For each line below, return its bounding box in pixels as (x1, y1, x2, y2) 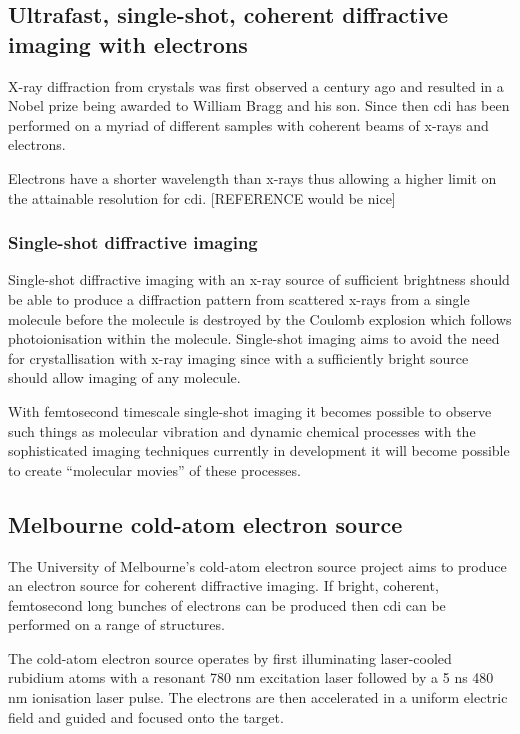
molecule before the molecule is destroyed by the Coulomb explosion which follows (8, 308, 512, 329)
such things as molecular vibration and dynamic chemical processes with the (8, 420, 476, 441)
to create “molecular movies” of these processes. (8, 459, 301, 480)
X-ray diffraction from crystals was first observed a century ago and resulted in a (8, 75, 504, 96)
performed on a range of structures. (8, 614, 225, 635)
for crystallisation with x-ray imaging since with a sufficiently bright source (8, 347, 469, 368)
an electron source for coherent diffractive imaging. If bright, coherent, (8, 575, 439, 596)
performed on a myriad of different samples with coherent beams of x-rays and (8, 114, 489, 135)
